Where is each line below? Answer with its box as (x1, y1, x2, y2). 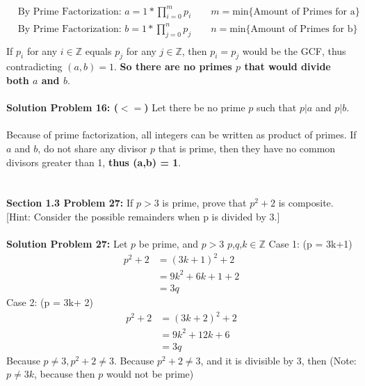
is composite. (278, 195, 334, 210)
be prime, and (138, 236, 198, 251)
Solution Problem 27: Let (6, 236, 128, 251)
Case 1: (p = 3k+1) (268, 236, 352, 251)
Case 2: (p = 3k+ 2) (6, 294, 93, 309)
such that (256, 100, 297, 115)
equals (85, 43, 112, 58)
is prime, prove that (162, 195, 247, 210)
